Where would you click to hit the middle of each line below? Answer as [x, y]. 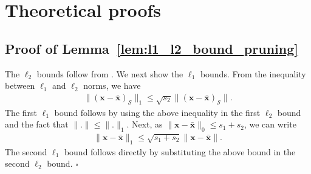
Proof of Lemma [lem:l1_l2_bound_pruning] [152, 48]
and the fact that [37, 124]
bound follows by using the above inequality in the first [157, 112]
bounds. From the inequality [253, 73]
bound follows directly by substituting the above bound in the [180, 151]
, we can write [270, 124]
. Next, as [145, 124]
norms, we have [112, 85]
